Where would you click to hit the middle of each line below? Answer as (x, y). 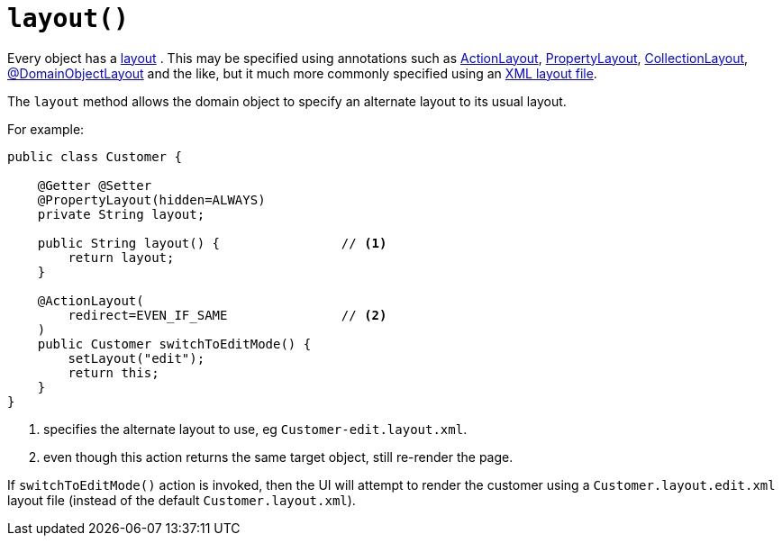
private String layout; (121, 214)
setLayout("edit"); (136, 358)
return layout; (121, 257)
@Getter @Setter (95, 185)
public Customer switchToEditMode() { (174, 344)
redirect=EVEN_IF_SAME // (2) (227, 315)
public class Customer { (95, 156)
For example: (46, 129)
